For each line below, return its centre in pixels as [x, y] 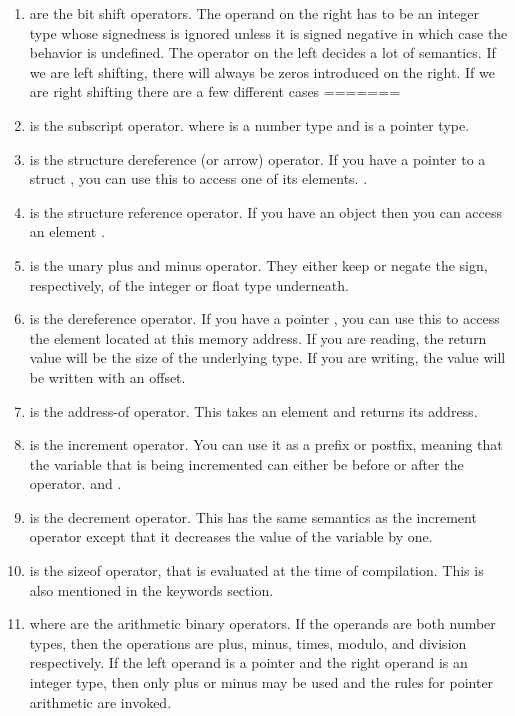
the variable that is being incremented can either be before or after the [246, 463]
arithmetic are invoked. [100, 701]
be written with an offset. [107, 376]
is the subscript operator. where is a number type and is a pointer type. [249, 124]
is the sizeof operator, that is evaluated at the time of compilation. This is [256, 570]
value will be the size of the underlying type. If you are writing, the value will [267, 357]
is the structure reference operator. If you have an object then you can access [266, 211]
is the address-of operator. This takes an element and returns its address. [253, 410]
